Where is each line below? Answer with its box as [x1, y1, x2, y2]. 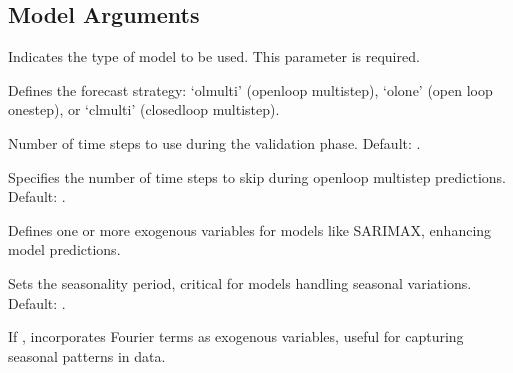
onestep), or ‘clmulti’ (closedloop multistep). [8, 99, 280, 120]
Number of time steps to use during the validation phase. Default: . [8, 132, 421, 153]
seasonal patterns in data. [8, 345, 166, 366]
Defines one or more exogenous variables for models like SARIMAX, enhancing [8, 219, 492, 240]
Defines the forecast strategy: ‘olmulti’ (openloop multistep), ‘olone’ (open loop [8, 79, 493, 100]
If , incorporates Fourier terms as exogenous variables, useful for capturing [8, 326, 464, 347]
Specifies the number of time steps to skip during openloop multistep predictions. [8, 166, 506, 187]
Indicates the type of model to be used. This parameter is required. [8, 46, 420, 67]
